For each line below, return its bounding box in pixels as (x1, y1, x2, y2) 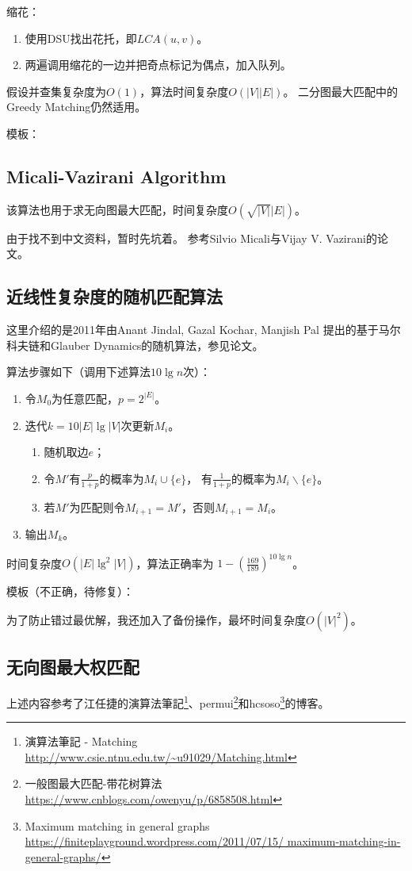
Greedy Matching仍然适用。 (6, 98, 147, 115)
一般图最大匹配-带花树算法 (25, 775, 162, 792)
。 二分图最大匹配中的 (283, 82, 399, 99)
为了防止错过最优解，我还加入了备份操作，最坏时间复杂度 (6, 611, 306, 627)
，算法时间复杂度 (139, 82, 229, 99)
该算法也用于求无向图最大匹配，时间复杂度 (6, 201, 228, 217)
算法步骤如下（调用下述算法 (6, 363, 151, 380)
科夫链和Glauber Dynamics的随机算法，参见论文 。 (6, 336, 264, 353)
